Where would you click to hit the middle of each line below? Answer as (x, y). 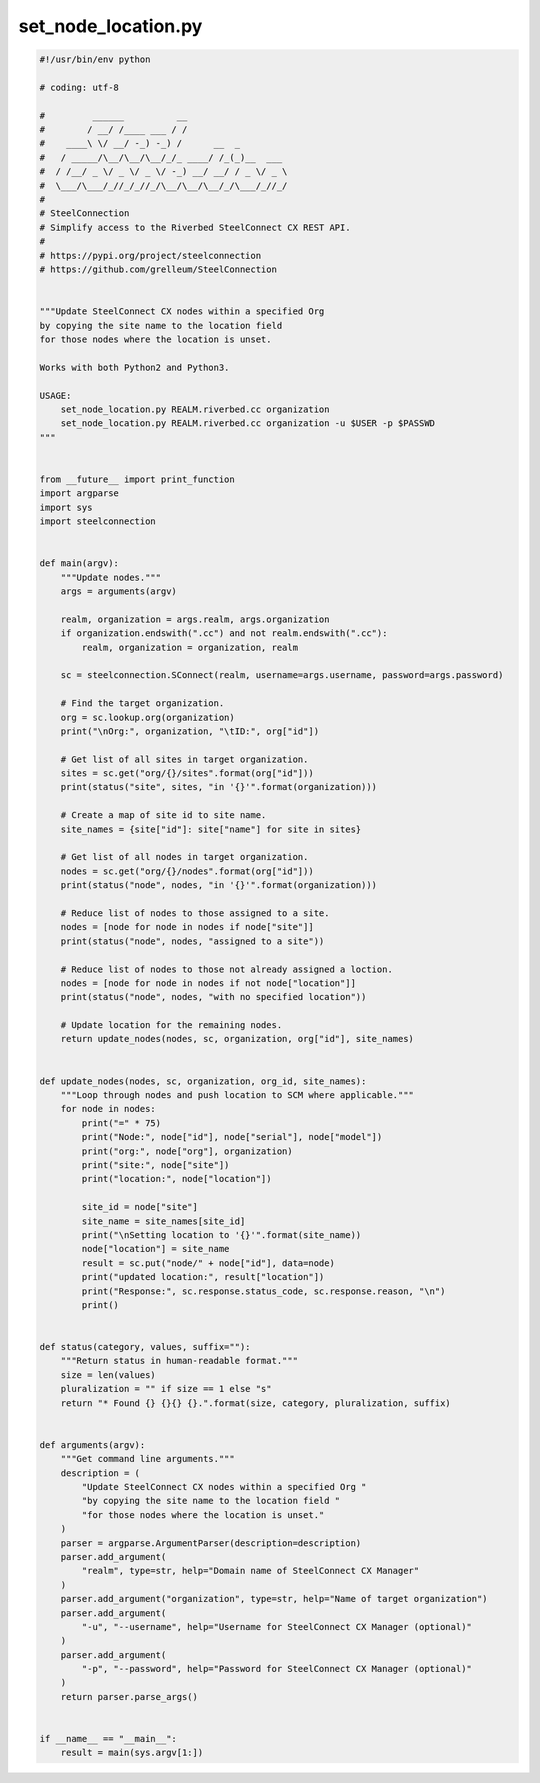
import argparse (79, 493)
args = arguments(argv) (118, 591)
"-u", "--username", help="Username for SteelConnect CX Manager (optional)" (276, 1626)
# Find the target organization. (142, 703)
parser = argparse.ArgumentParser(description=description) (211, 1543)
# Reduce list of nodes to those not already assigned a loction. (227, 969)
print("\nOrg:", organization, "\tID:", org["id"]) (190, 731)
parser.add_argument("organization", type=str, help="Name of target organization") (274, 1599)
